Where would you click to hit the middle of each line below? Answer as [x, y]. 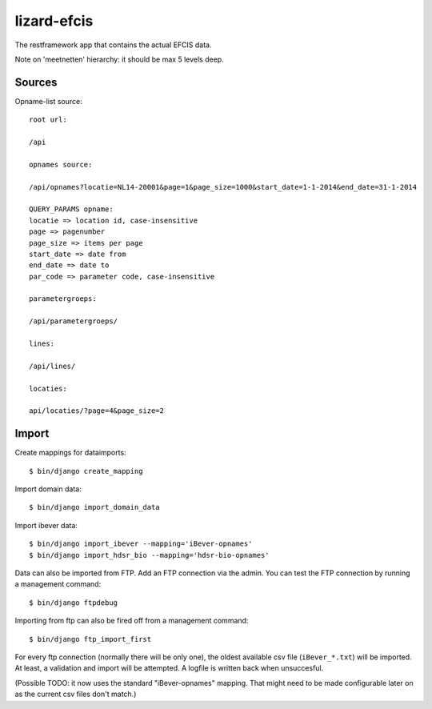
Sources [36, 82]
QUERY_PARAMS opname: [71, 209]
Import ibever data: [46, 525]
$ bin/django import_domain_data [94, 507]
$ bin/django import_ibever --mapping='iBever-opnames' [141, 544]
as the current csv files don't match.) [76, 694]
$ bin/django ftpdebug [74, 603]
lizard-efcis [54, 21]
